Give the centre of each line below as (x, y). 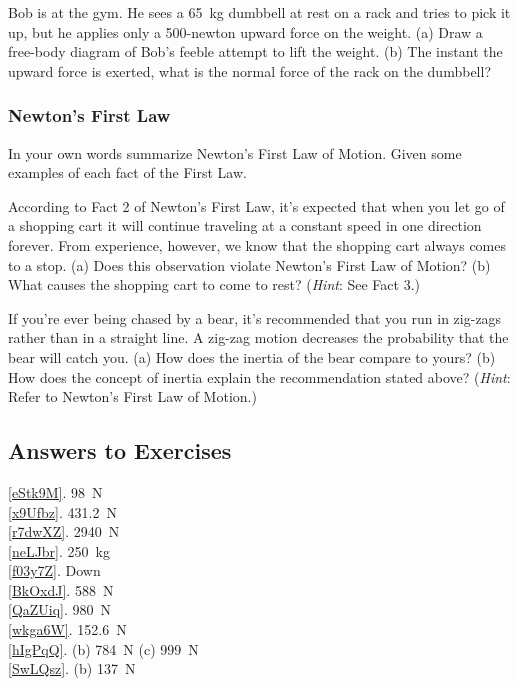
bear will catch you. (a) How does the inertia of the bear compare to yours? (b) (252, 356)
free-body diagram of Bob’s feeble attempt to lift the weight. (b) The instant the (255, 51)
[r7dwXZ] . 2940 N (64, 531)
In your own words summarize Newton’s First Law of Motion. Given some (235, 152)
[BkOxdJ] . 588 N (61, 589)
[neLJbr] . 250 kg (59, 550)
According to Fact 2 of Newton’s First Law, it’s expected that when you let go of (256, 205)
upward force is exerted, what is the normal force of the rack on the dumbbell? (249, 70)
